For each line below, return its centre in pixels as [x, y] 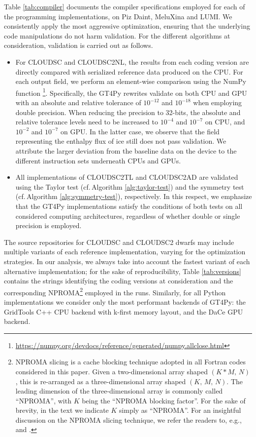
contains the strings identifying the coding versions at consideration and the [119, 281]
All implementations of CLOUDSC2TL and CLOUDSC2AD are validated [127, 177]
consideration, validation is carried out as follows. [79, 45]
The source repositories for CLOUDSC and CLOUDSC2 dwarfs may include [119, 242]
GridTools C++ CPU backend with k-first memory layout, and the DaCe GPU [124, 311]
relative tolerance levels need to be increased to [87, 122]
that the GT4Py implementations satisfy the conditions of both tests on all [129, 206]
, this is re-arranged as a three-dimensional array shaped [101, 381]
